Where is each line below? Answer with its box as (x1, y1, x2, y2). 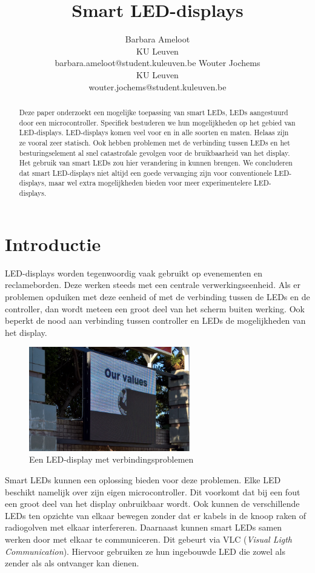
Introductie (5, 231, 101, 256)
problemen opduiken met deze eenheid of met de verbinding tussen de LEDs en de (5, 290, 310, 303)
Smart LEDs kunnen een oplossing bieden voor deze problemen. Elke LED (5, 474, 281, 486)
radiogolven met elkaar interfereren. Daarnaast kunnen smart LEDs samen (5, 521, 282, 534)
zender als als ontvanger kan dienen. (5, 557, 139, 569)
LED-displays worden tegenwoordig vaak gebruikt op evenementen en (5, 266, 263, 279)
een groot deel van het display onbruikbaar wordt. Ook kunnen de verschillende (5, 497, 300, 510)
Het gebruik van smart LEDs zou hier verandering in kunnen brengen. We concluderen (19, 158, 293, 168)
